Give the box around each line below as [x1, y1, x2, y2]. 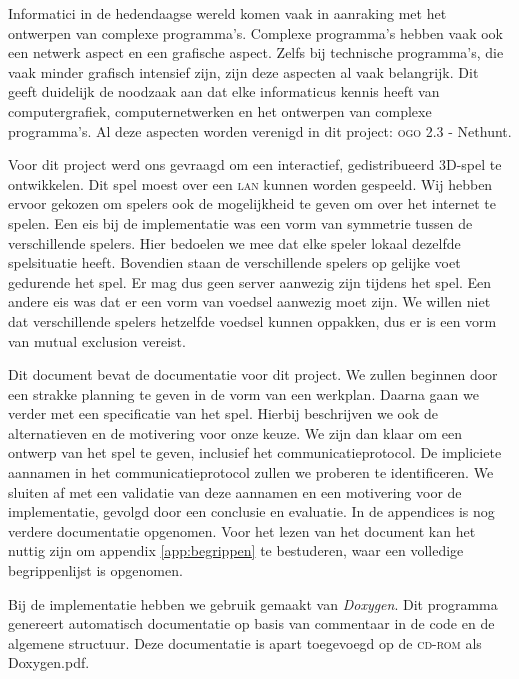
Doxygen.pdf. [8, 652, 90, 673]
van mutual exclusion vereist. [8, 330, 186, 351]
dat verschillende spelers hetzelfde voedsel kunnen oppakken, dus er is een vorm [8, 310, 497, 331]
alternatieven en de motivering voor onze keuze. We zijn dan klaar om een [8, 422, 462, 443]
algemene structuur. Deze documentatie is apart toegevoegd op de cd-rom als [8, 632, 482, 653]
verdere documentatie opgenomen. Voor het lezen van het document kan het [8, 520, 476, 541]
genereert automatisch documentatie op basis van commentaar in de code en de [8, 613, 495, 634]
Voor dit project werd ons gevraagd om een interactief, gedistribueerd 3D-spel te [8, 154, 502, 175]
